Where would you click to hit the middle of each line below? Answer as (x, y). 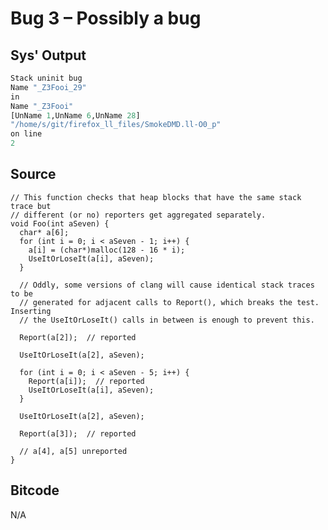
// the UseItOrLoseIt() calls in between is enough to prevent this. (167, 320)
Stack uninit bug (46, 78)
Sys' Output (48, 55)
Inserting (31, 311)
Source (33, 174)
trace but (31, 206)
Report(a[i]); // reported (86, 381)
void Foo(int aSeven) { (60, 223)
